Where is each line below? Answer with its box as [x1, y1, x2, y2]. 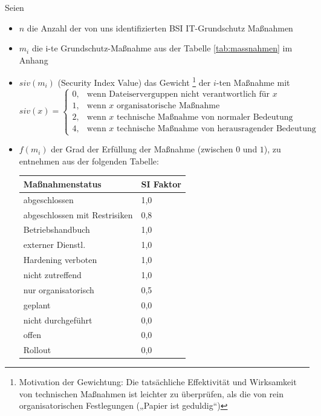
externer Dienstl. [23, 238, 86, 251]
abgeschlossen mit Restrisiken [23, 208, 133, 221]
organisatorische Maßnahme [117, 101, 220, 110]
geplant [23, 298, 51, 311]
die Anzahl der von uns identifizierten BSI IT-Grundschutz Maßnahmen [27, 21, 293, 34]
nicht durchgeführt [23, 313, 92, 326]
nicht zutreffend [23, 268, 82, 281]
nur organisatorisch [23, 283, 94, 296]
